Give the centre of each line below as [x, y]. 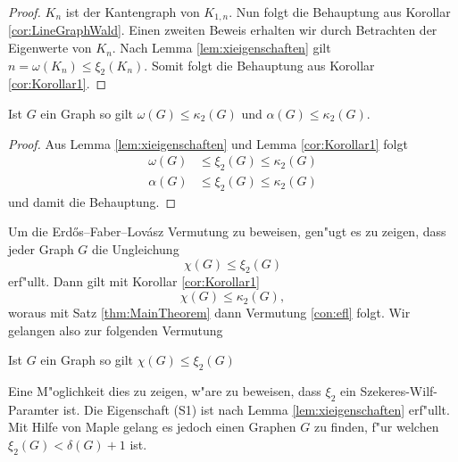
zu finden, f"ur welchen [376, 427]
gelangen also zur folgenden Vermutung [116, 330]
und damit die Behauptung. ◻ [92, 201]
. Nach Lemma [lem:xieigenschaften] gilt [221, 48]
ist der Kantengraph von [133, 12]
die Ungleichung [136, 249]
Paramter [34, 409]
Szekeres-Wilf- [399, 391]
